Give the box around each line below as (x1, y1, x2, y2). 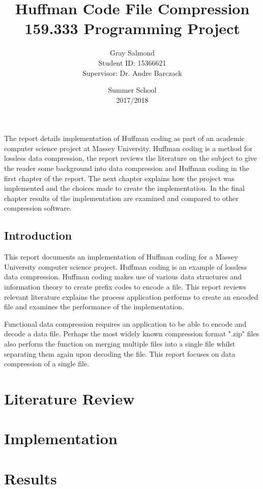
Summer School (108, 84, 157, 95)
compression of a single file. (4, 358, 90, 369)
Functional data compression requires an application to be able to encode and (4, 318, 247, 329)
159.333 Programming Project (24, 18, 240, 39)
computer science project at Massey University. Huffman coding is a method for (4, 142, 253, 153)
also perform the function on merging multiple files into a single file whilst (4, 338, 236, 349)
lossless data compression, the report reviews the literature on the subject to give (4, 153, 257, 163)
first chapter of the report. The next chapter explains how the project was (4, 172, 235, 183)
